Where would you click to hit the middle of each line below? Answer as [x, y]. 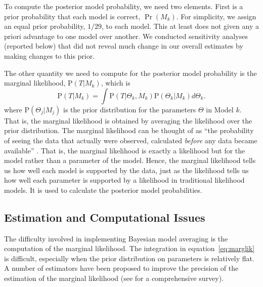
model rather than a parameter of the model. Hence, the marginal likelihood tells [130, 160]
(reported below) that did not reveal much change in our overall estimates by [124, 46]
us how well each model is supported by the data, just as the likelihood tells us [126, 170]
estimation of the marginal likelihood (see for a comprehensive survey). [114, 278]
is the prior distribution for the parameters [130, 109]
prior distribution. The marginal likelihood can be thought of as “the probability [129, 130]
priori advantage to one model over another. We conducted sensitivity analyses [126, 36]
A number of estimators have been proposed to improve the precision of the [121, 268]
